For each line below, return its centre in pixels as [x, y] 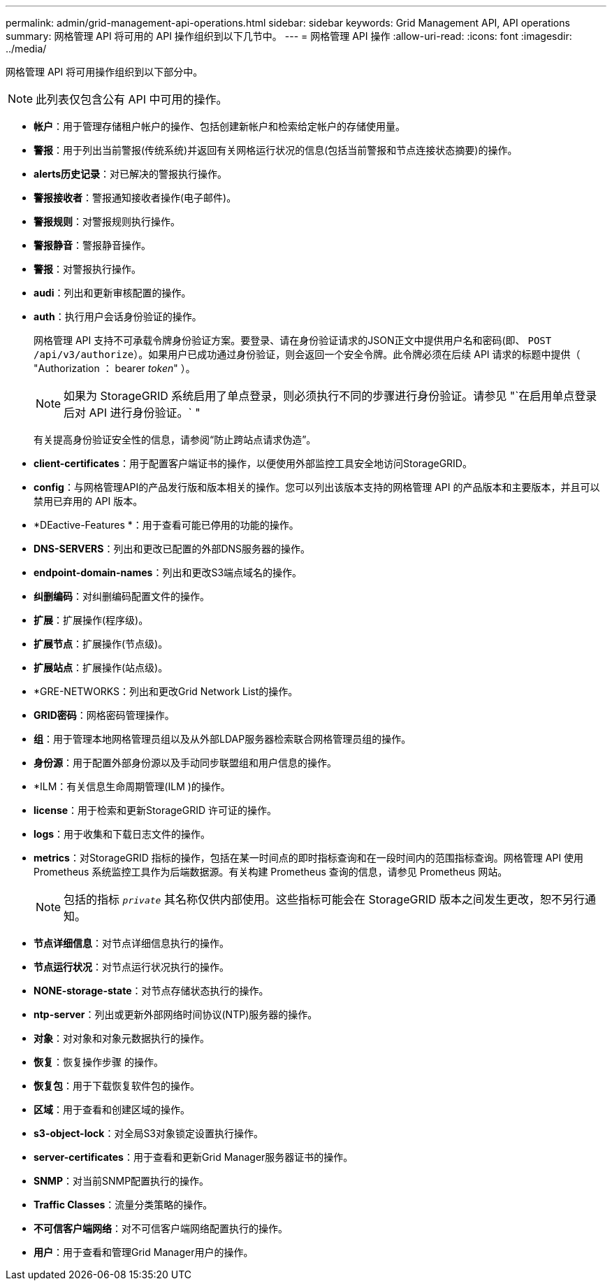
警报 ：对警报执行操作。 [87, 269]
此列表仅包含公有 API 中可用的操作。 [132, 99]
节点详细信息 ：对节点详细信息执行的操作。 [131, 943]
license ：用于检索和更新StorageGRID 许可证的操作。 [155, 810]
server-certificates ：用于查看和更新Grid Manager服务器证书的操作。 [194, 1157]
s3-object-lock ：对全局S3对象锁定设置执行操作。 [149, 1133]
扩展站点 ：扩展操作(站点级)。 [101, 667]
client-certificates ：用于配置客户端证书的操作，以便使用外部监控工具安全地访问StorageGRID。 [253, 463]
